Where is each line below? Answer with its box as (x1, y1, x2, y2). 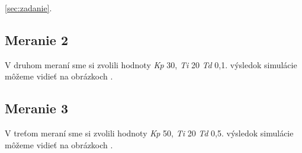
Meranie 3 (5, 99, 68, 117)
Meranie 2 (5, 30, 68, 49)
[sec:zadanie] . (5, 2, 52, 14)
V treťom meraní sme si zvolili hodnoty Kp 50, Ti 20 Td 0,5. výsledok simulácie (5, 127, 294, 139)
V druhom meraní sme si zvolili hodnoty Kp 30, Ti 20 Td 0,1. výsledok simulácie (5, 58, 297, 71)
